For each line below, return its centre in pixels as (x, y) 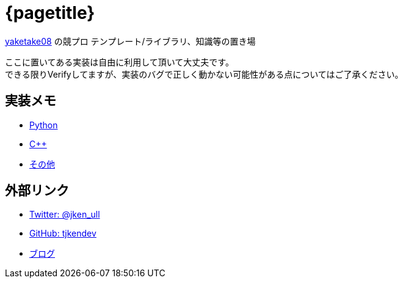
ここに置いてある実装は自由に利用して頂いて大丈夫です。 (119, 62)
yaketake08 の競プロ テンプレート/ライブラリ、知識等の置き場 (130, 41)
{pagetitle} (50, 13)
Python (44, 125)
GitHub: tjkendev (63, 233)
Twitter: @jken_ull (65, 215)
